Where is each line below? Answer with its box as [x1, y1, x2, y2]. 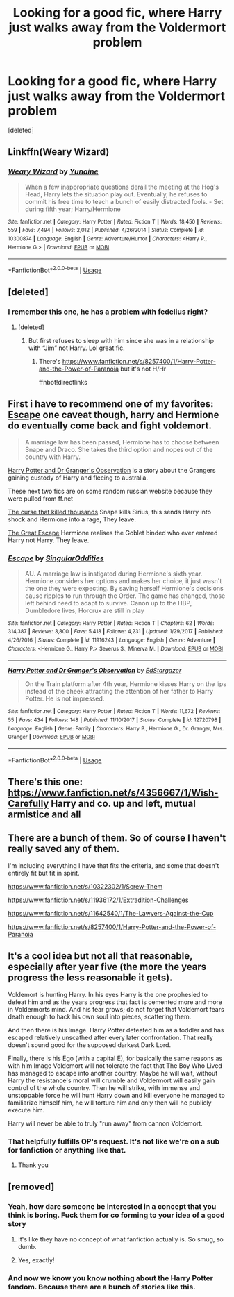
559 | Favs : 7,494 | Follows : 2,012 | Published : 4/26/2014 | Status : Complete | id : [8, 227, 204, 234]
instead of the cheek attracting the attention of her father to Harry [24, 687, 214, 696]
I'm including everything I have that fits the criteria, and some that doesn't [8, 861, 219, 869]
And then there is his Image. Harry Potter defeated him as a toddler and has [8, 1026, 224, 1034]
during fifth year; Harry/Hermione [24, 205, 121, 213]
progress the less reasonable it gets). [8, 972, 173, 984]
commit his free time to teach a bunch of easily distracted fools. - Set [24, 197, 224, 206]
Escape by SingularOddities [8, 553, 104, 563]
